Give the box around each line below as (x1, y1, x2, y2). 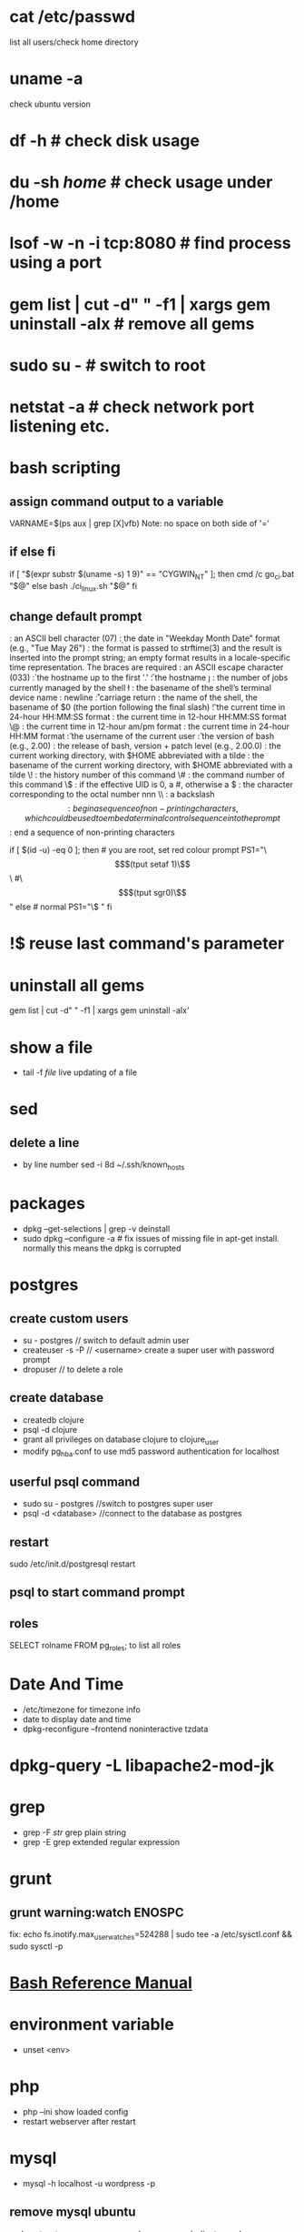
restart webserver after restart (22, 2115, 136, 2126)
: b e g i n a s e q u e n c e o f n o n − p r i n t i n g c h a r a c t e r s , (67, 803, 239, 814)
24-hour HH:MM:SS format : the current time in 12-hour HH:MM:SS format (9, 712, 288, 723)
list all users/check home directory (9, 36, 139, 47)
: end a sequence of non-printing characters (9, 827, 175, 838)
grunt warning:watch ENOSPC (9, 1904, 184, 1920)
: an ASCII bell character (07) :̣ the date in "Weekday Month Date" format (9, 633, 280, 644)
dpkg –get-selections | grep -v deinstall (22, 1223, 171, 1234)
